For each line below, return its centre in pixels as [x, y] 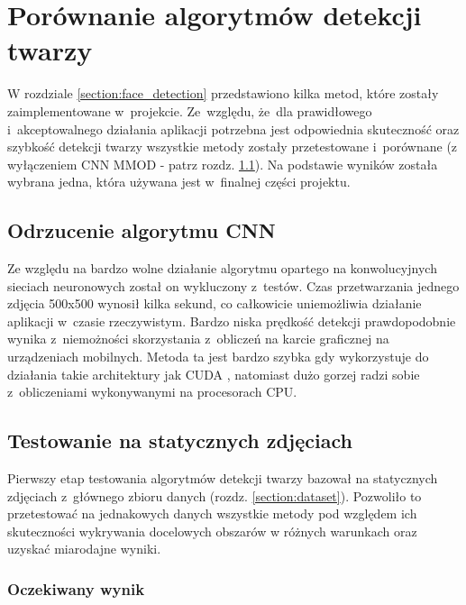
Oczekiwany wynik [76, 588]
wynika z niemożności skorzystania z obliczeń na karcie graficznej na [198, 339]
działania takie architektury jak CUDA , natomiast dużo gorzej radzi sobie [214, 374]
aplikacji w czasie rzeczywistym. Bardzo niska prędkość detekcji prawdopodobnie [232, 321]
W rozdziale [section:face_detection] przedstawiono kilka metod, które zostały [223, 93]
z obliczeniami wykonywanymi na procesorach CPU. [152, 392]
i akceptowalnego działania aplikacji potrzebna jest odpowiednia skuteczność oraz [233, 128]
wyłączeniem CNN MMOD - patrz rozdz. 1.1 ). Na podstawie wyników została [223, 164]
